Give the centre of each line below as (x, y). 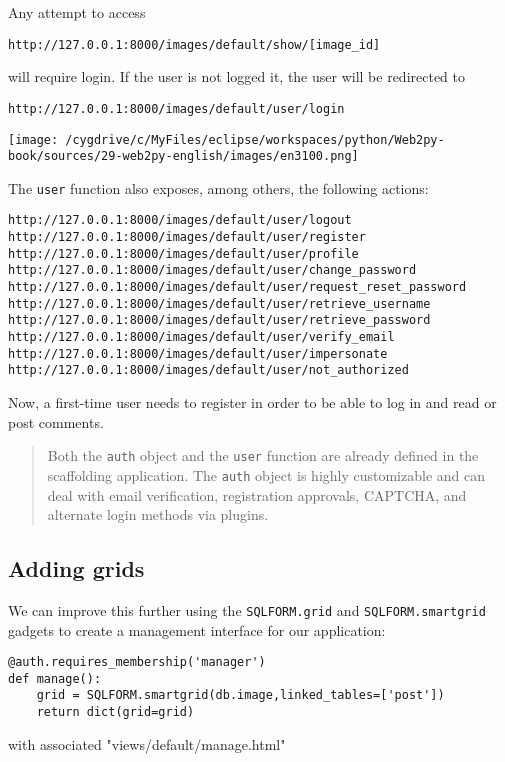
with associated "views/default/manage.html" (147, 743)
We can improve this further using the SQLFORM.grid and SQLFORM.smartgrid (247, 609)
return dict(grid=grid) (115, 712)
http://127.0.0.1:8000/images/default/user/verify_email (201, 337)
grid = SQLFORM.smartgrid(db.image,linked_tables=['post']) (240, 695)
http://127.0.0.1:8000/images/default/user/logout (180, 220)
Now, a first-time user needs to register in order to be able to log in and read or (252, 402)
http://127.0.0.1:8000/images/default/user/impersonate (198, 353)
